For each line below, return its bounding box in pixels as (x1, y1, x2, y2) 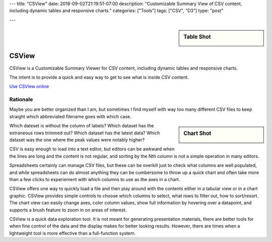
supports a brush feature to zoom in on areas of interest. (9, 207, 127, 213)
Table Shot (183, 33, 211, 40)
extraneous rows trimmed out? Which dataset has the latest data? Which (9, 130, 160, 136)
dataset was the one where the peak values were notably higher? (9, 137, 145, 143)
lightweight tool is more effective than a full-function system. (9, 230, 136, 236)
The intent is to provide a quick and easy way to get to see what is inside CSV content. (9, 74, 189, 80)
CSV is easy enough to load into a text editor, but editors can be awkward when (9, 146, 175, 152)
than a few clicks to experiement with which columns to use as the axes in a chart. (9, 176, 180, 182)
